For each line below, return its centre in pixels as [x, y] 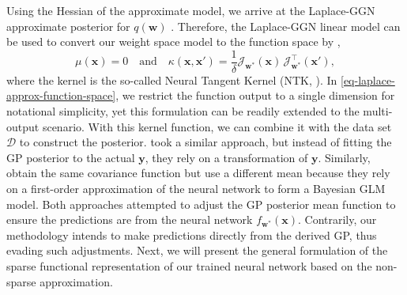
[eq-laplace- [368, 79]
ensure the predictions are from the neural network [130, 219]
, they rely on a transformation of [226, 157]
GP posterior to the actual [71, 157]
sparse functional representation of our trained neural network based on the [189, 265]
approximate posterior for [68, 26]
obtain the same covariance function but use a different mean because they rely [198, 173]
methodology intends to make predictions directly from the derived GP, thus [192, 234]
